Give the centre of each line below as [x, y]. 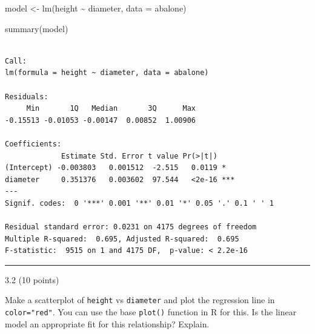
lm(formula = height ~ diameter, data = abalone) [107, 73]
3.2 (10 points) [32, 279]
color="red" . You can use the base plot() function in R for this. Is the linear [151, 312]
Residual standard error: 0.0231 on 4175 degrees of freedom [131, 227]
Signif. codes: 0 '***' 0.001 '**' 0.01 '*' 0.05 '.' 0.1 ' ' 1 [139, 203]
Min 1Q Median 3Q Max [111, 109]
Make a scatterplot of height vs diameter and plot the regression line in [140, 300]
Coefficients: [33, 144]
